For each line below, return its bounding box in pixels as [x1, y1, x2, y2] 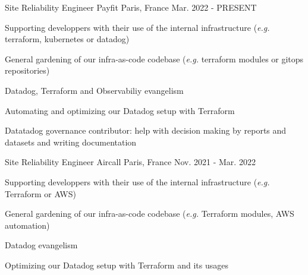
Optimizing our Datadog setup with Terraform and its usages [5, 258, 228, 271]
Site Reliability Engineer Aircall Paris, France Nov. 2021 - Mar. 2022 [5, 156, 256, 168]
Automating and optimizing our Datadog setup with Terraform [5, 104, 235, 116]
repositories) [5, 64, 50, 77]
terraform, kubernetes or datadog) [5, 33, 130, 45]
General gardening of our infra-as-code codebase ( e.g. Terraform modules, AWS [5, 207, 294, 220]
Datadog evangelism [5, 239, 78, 251]
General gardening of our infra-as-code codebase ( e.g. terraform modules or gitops [5, 52, 304, 65]
